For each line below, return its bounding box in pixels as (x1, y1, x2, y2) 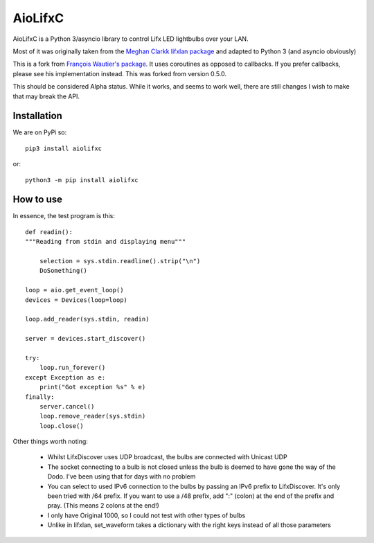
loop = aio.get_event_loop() (25, 286, 124, 294)
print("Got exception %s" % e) (39, 383, 146, 391)
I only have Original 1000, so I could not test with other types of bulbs (47, 511, 246, 519)
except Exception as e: (25, 373, 106, 381)
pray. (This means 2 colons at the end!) (47, 501, 159, 510)
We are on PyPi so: (12, 128, 67, 136)
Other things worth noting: (12, 437, 88, 446)
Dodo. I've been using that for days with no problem (47, 472, 196, 481)
